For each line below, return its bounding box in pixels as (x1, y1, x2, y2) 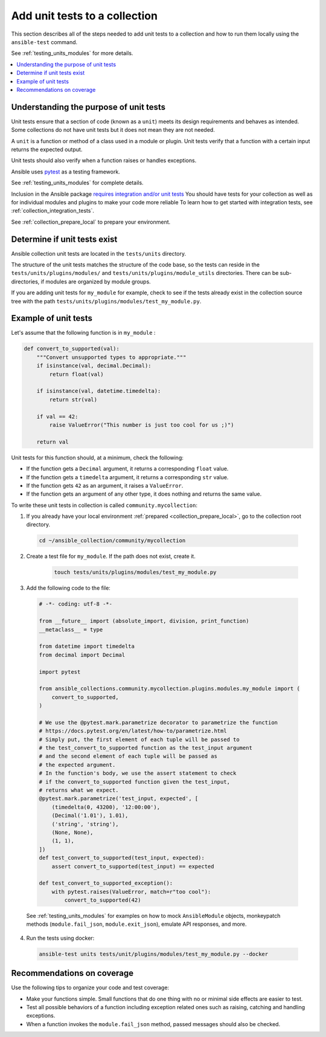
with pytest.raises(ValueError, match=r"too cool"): (51, 888, 211, 895)
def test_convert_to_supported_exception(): (39, 880, 173, 887)
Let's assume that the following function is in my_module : (11, 329, 156, 337)
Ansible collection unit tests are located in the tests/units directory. (11, 250, 187, 257)
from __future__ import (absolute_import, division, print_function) (39, 618, 249, 625)
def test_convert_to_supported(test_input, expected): (39, 854, 205, 861)
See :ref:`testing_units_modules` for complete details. (11, 179, 144, 187)
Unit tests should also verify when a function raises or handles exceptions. (11, 157, 197, 164)
